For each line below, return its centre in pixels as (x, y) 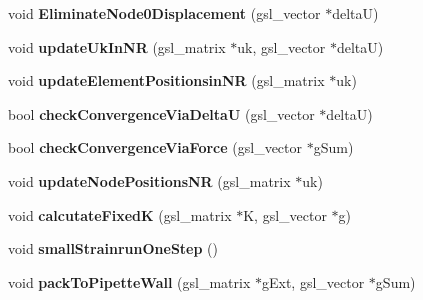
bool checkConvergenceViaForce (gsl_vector (155, 147)
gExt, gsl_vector (313, 281)
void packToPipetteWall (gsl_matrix (129, 281)
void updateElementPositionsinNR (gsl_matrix (166, 80)
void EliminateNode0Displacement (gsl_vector (164, 13)
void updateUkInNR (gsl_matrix (117, 46)
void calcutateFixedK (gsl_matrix (120, 214)
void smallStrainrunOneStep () (113, 248)
